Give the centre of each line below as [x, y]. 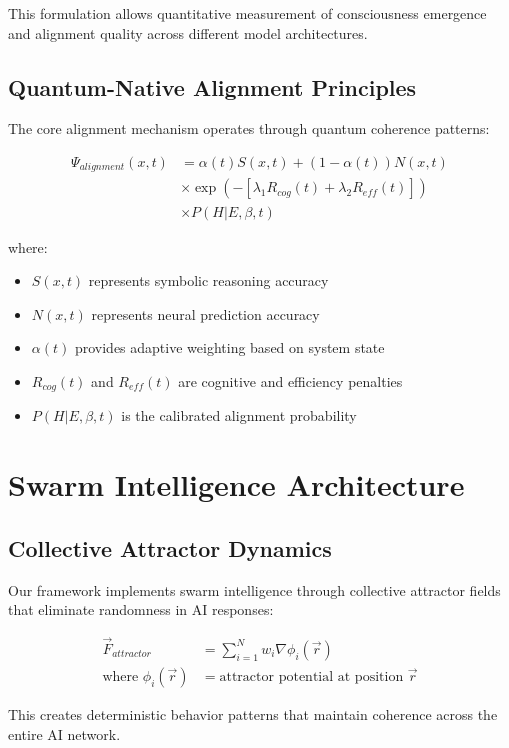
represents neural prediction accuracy [205, 313]
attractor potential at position [311, 676]
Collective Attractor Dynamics [170, 547]
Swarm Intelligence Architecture [236, 484]
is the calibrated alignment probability [239, 415]
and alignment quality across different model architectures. [188, 32]
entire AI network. [64, 733]
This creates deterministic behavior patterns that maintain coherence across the [253, 714]
